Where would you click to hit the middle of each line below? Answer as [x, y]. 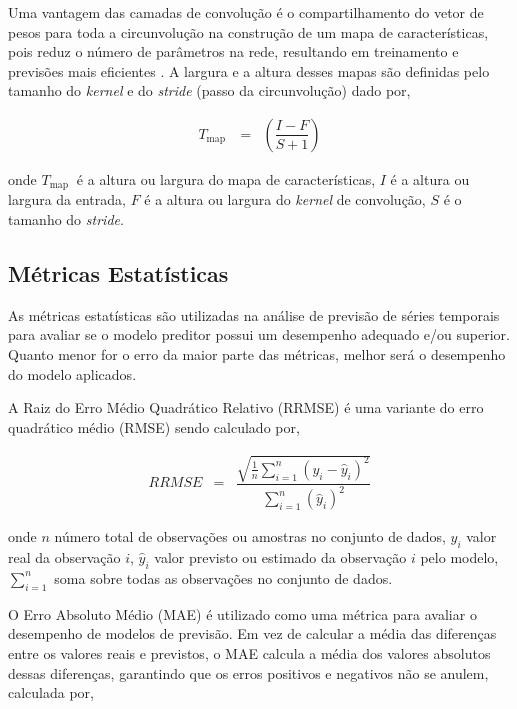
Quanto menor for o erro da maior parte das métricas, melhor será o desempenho [257, 354]
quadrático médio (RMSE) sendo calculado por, [154, 426]
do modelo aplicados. [72, 373]
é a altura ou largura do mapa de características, [226, 179]
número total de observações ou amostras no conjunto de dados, [250, 536]
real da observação [64, 557]
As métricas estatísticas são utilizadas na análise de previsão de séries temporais [254, 314]
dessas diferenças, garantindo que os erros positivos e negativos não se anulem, [248, 672]
